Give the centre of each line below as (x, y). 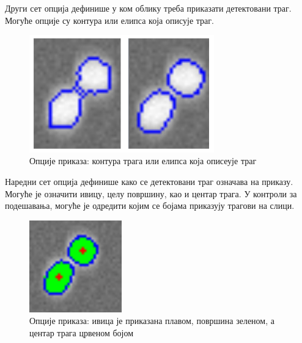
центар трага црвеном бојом (82, 332)
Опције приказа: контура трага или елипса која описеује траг (143, 161)
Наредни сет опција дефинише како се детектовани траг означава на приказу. (149, 181)
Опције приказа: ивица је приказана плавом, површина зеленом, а (152, 321)
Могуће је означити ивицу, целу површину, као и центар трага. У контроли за (151, 193)
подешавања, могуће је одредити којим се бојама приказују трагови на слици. (150, 205)
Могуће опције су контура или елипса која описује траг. (109, 20)
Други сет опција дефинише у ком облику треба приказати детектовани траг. (148, 8)
